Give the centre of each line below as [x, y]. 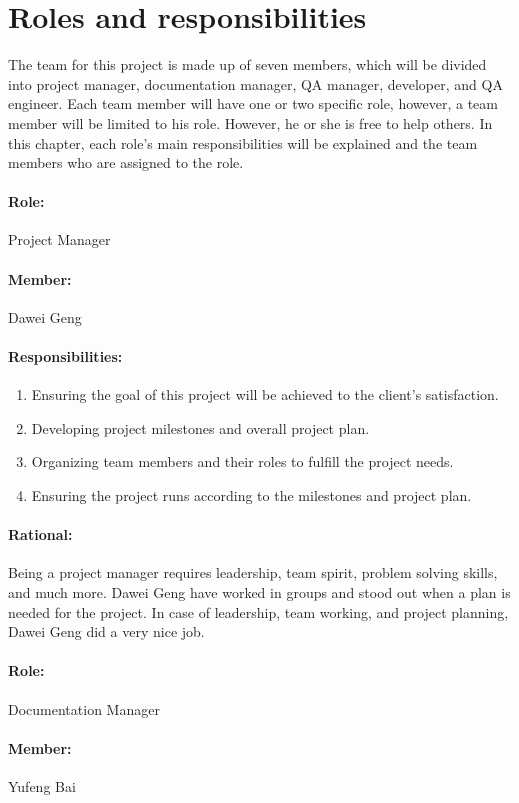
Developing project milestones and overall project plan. [200, 427]
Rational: [40, 534]
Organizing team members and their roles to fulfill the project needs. [242, 461]
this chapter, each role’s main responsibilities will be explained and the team [243, 142]
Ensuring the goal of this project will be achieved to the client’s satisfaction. [265, 394]
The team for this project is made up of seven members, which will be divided [247, 64]
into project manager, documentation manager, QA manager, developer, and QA [255, 83]
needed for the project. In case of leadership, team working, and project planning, [258, 611]
